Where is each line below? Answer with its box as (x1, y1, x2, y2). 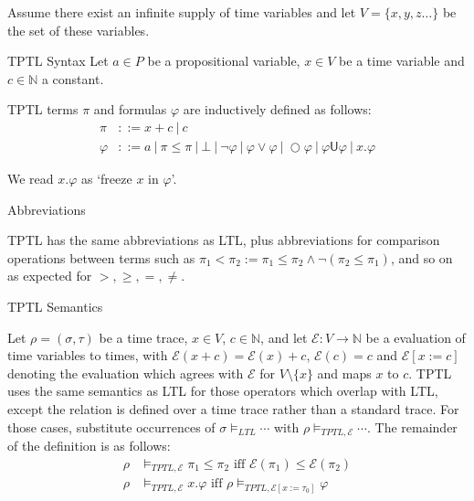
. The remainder (366, 417, 458, 436)
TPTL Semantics (7, 297, 103, 315)
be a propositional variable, (147, 51, 300, 70)
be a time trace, (99, 327, 188, 346)
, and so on (390, 248, 453, 267)
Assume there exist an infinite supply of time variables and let (7, 3, 356, 21)
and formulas (93, 100, 167, 119)
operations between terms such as (7, 248, 195, 267)
